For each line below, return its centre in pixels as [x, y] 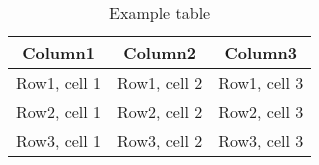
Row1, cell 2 [160, 82]
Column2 [159, 52]
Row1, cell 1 [59, 82]
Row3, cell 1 [59, 140]
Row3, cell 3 [261, 140]
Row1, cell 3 [261, 82]
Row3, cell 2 [160, 140]
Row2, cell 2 [160, 111]
